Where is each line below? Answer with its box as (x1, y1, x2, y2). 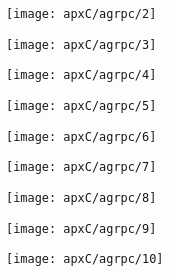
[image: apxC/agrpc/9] (6, 221, 157, 236)
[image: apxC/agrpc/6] (6, 129, 157, 144)
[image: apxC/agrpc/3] (6, 37, 157, 52)
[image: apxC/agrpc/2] (6, 7, 157, 21)
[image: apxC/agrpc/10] (6, 252, 164, 267)
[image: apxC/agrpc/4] (6, 68, 157, 83)
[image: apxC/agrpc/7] (6, 160, 157, 175)
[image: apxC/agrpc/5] (6, 98, 157, 113)
